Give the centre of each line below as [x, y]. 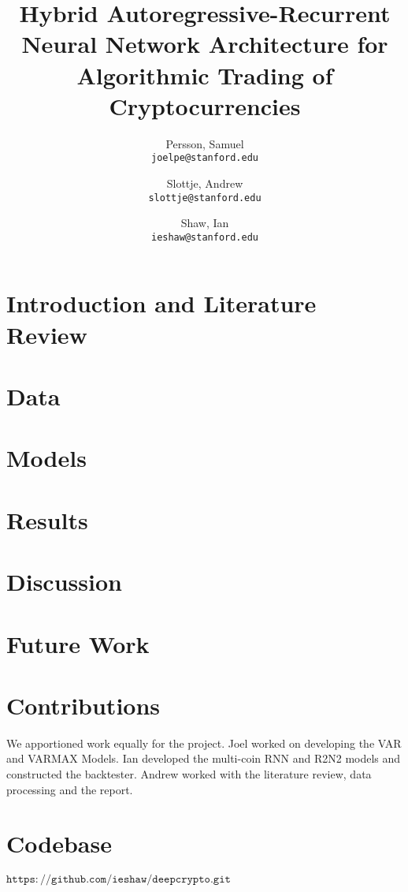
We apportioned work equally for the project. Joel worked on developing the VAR [204, 743]
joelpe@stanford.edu [205, 158]
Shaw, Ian [205, 223]
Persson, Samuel [205, 143]
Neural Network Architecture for [205, 44]
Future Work [78, 643]
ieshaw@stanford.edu [205, 237]
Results [47, 519]
